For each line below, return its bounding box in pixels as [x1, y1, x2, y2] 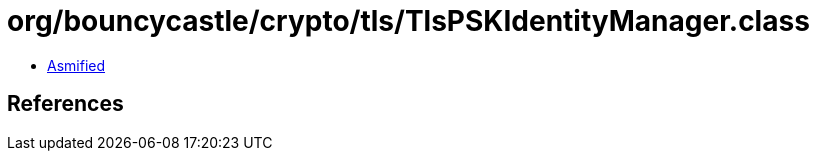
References [7, 91, 124, 117]
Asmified [47, 56, 106, 74]
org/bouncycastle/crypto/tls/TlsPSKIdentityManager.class [7, 4, 810, 38]
